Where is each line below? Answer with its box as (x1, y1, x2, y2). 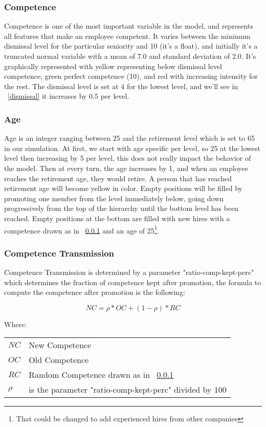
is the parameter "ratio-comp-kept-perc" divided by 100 (29, 383, 227, 396)
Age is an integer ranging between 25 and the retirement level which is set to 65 (4, 133, 255, 143)
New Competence (29, 339, 92, 351)
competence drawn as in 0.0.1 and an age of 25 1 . (4, 223, 160, 236)
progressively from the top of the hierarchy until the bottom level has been (4, 203, 239, 214)
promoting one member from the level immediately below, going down (4, 193, 224, 203)
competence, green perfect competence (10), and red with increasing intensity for (4, 71, 258, 81)
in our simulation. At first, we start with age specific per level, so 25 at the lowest (4, 142, 260, 153)
